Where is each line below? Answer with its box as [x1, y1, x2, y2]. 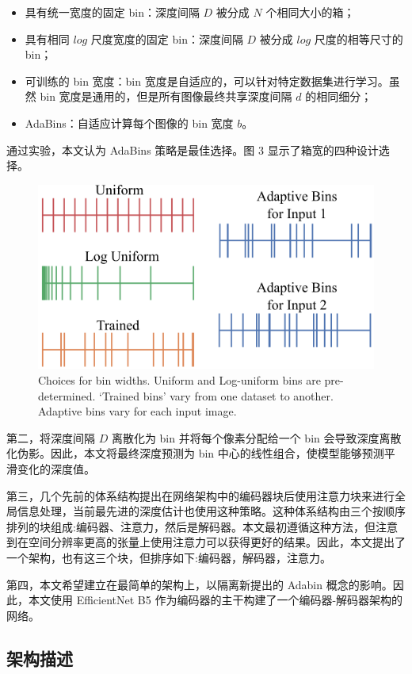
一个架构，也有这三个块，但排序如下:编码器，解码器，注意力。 [6, 549, 331, 565]
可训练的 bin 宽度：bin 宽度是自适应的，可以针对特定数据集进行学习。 [25, 72, 389, 89]
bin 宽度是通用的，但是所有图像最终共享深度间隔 [40, 88, 292, 105]
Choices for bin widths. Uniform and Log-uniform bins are [38, 372, 321, 389]
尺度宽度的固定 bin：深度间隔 [90, 30, 243, 47]
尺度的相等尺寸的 [314, 30, 403, 47]
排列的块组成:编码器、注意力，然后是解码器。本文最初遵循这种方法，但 [6, 518, 376, 534]
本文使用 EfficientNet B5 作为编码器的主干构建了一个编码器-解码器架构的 [28, 592, 403, 608]
